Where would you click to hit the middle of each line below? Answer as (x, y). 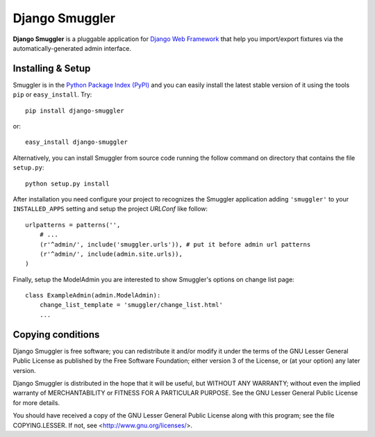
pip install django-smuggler (75, 110)
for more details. (36, 402)
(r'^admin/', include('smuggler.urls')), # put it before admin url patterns (175, 244)
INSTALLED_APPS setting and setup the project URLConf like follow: (110, 209)
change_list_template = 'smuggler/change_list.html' (131, 305)
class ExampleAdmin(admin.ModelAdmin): (93, 296)
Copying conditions (56, 335)
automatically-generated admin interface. (72, 48)
